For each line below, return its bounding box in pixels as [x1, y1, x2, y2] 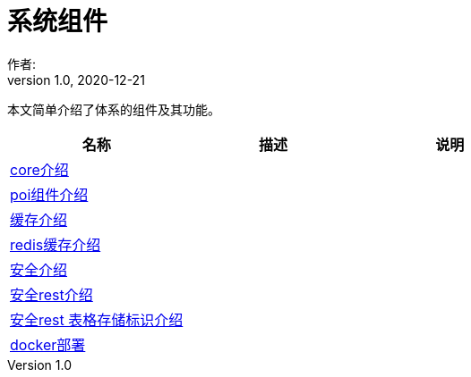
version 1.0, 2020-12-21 [7, 71, 145, 88]
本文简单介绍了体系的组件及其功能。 [7, 101, 220, 117]
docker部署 [10, 335, 86, 354]
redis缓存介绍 [10, 235, 101, 254]
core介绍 [10, 160, 69, 179]
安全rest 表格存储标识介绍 [10, 310, 184, 329]
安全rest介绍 [10, 285, 93, 304]
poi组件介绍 [10, 185, 89, 204]
